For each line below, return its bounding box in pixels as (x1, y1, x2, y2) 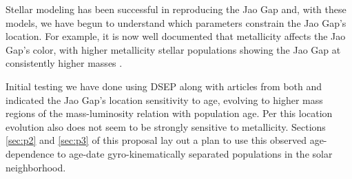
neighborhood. (6, 160, 66, 174)
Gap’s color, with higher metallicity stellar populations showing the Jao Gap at (6, 42, 341, 56)
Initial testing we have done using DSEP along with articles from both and (6, 78, 322, 93)
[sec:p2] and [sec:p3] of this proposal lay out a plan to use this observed (6, 133, 307, 147)
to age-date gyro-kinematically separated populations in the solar (57, 146, 333, 160)
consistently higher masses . (6, 56, 123, 70)
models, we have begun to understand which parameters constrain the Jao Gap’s (6, 15, 346, 30)
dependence (6, 146, 54, 160)
